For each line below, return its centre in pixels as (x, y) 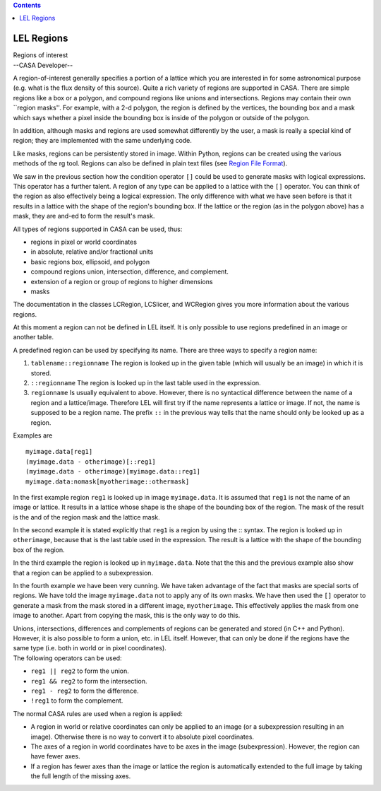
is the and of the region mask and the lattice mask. (86, 517)
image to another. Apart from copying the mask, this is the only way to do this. (127, 616)
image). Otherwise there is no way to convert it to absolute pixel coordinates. (142, 737)
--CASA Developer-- (43, 65)
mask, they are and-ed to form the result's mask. (84, 216)
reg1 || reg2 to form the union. (80, 671)
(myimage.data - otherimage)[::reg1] (91, 462)
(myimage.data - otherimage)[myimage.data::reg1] (113, 471)
